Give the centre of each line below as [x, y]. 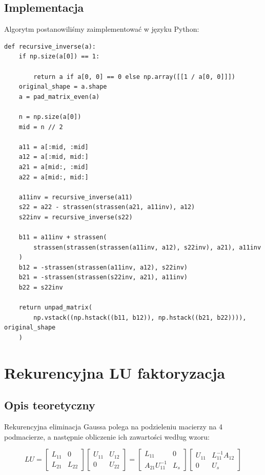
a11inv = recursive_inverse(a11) [76, 197]
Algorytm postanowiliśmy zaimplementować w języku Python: [102, 29]
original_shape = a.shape [63, 87]
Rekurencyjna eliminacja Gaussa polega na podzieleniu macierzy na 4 [113, 427]
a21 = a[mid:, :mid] [54, 167]
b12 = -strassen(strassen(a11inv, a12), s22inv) [103, 267]
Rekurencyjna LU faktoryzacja [115, 372]
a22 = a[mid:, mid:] [54, 177]
